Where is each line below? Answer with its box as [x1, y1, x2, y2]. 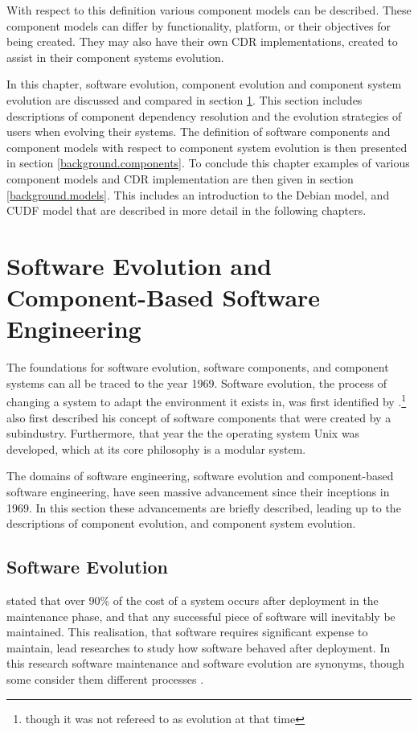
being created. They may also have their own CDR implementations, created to [6, 33, 398, 50]
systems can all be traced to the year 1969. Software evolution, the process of [6, 374, 387, 391]
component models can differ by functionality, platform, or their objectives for [6, 17, 391, 34]
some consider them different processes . [6, 670, 204, 687]
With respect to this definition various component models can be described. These [6, 2, 412, 18]
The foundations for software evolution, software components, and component [6, 359, 389, 376]
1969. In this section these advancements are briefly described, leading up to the [6, 499, 401, 516]
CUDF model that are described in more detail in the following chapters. [6, 202, 367, 219]
